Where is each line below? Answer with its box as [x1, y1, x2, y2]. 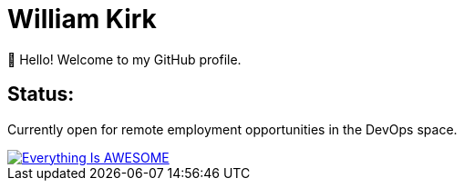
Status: [7, 83, 75, 106]
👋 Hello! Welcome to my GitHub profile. [7, 51, 242, 67]
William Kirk [7, 4, 157, 35]
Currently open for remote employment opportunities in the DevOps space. [7, 121, 458, 137]
